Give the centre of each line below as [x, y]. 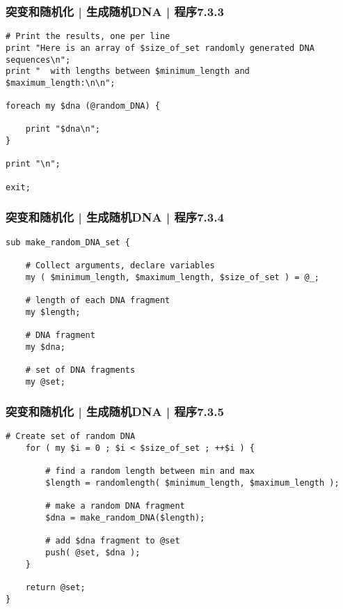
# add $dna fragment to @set [113, 541]
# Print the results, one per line [88, 37]
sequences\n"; [38, 60]
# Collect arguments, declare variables [120, 265]
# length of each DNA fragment [98, 300]
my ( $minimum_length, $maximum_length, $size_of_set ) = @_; [173, 277]
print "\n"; [33, 164]
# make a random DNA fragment [115, 506]
